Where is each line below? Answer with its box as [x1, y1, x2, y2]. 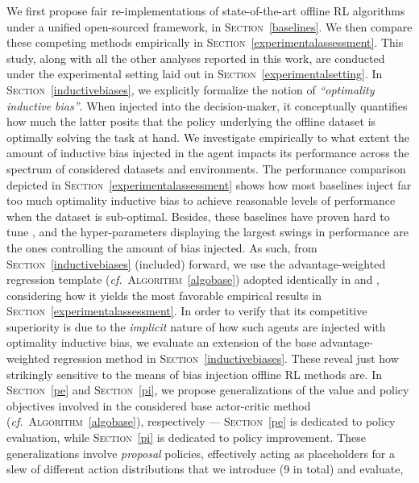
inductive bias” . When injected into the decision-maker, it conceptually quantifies [6, 97, 408, 114]
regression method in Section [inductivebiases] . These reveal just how [53, 350, 399, 367]
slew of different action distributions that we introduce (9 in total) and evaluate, [6, 460, 404, 477]
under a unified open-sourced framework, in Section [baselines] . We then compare [6, 18, 413, 35]
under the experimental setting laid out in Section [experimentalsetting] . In [6, 65, 383, 82]
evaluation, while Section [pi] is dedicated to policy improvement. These [6, 429, 366, 446]
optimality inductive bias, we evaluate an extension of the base [6, 334, 317, 351]
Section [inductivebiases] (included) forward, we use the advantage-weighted [6, 255, 386, 272]
